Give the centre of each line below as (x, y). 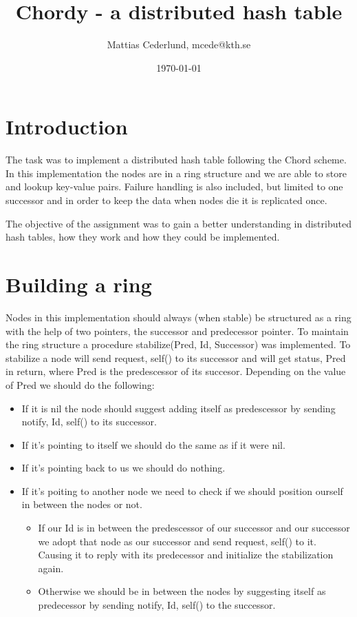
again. (51, 568)
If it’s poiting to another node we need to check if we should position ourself (182, 490)
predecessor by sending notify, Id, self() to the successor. (157, 605)
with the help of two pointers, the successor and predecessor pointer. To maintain (177, 331)
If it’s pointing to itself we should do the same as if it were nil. (153, 444)
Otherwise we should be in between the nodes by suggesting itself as (182, 591)
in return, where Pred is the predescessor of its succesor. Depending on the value (176, 371)
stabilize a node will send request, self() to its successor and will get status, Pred (176, 357)
